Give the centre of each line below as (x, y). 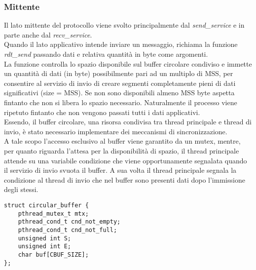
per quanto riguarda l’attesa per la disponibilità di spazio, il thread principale (122, 150)
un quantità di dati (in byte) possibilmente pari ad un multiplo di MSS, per (119, 73)
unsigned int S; (45, 238)
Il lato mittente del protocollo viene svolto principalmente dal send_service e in (124, 25)
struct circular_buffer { (46, 205)
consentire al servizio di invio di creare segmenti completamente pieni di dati (120, 83)
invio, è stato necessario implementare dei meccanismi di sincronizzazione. (116, 131)
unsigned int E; (45, 247)
